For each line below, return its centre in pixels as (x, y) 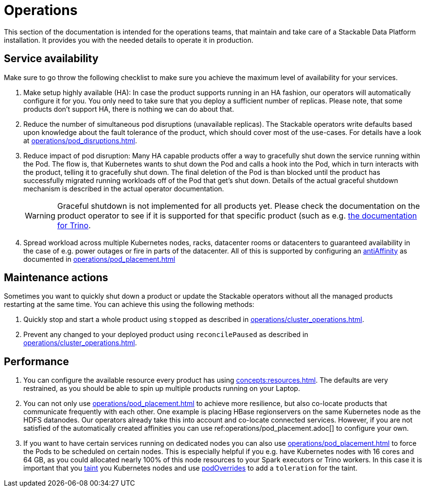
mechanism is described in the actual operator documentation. (124, 188)
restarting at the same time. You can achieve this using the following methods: (129, 305)
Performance (36, 361)
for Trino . (74, 225)
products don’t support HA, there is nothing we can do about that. (129, 109)
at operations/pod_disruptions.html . (80, 140)
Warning (40, 215)
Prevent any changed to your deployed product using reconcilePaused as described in (166, 335)
